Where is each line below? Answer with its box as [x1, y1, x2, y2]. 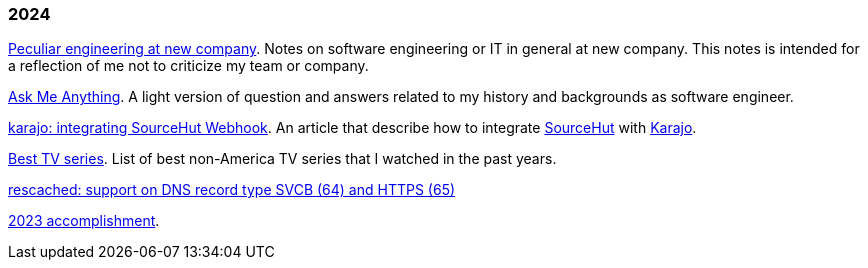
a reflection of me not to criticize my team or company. [8, 57, 369, 75]
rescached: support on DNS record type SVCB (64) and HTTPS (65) [8, 181, 456, 199]
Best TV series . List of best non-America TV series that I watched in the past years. [8, 150, 557, 168]
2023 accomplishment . [8, 212, 160, 230]
